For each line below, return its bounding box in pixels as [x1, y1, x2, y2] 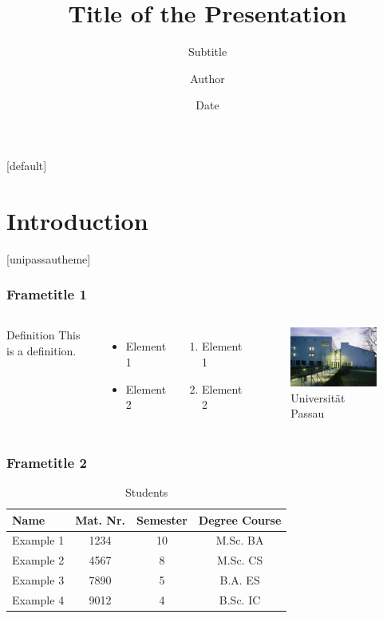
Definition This [6, 327, 81, 343]
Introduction [6, 204, 148, 236]
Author [190, 69, 225, 86]
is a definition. [6, 343, 77, 359]
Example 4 [12, 592, 65, 608]
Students [124, 484, 168, 501]
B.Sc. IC [219, 592, 261, 608]
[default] [6, 156, 47, 173]
